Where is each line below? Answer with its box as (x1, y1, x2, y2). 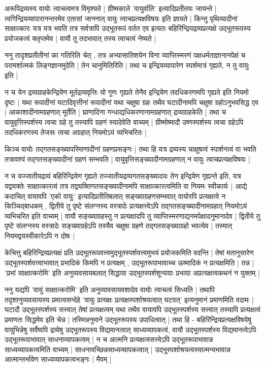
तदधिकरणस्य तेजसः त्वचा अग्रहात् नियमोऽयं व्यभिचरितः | (5, 126, 147, 137)
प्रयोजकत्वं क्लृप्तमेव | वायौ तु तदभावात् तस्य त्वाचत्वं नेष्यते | (5, 32, 156, 43)
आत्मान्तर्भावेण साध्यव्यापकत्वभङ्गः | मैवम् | (5, 354, 112, 364)
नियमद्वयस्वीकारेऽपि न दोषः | (5, 230, 75, 241)
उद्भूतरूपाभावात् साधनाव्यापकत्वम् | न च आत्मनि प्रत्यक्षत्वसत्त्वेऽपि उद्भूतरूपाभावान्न (5, 334, 213, 345)
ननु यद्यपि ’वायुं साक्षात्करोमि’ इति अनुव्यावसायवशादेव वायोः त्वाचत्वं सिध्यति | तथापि (5, 284, 215, 295)
